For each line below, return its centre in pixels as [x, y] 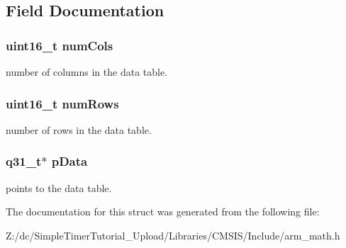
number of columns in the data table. [87, 72]
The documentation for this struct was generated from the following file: [163, 212]
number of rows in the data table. [79, 129]
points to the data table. [59, 187]
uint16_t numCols [60, 45]
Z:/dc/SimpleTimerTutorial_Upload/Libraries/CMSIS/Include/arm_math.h [173, 235]
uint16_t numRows [62, 103]
